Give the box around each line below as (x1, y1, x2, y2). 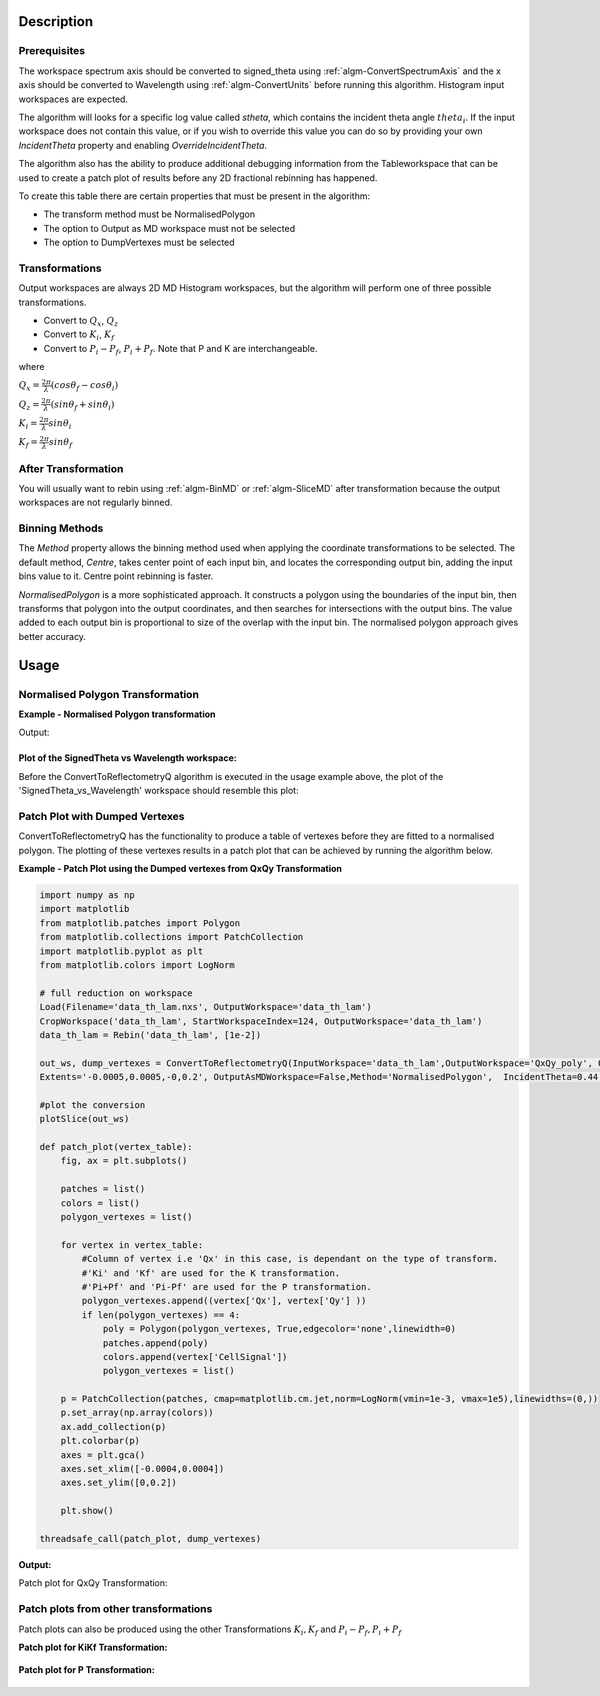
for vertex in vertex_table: (60, 1239, 204, 1250)
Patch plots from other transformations (18, 1602, 213, 1616)
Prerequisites (18, 44, 85, 58)
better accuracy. (18, 630, 87, 642)
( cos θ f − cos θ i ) (50, 380, 119, 394)
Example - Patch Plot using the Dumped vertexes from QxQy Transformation (18, 863, 343, 875)
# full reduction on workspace (39, 987, 194, 999)
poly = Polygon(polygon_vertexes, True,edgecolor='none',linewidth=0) (102, 1323, 457, 1335)
